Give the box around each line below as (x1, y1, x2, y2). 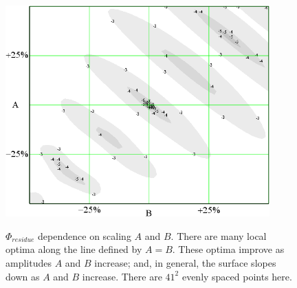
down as (5, 269, 40, 283)
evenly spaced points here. (181, 269, 292, 283)
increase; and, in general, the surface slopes (94, 255, 276, 269)
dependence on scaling (38, 228, 131, 243)
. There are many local (170, 228, 267, 243)
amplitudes (5, 255, 52, 269)
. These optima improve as (172, 242, 285, 256)
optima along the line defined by (5, 242, 142, 256)
